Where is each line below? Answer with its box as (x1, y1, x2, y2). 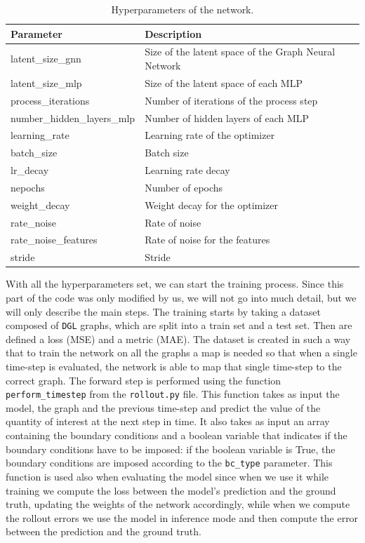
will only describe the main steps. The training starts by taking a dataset (6, 304, 321, 319)
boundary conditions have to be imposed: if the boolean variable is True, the (6, 441, 336, 456)
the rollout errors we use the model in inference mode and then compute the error (6, 510, 359, 525)
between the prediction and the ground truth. (6, 524, 201, 539)
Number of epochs (145, 180, 223, 194)
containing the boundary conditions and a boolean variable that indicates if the (6, 428, 347, 443)
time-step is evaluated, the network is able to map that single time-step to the (6, 359, 342, 374)
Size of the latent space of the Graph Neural (145, 44, 336, 59)
